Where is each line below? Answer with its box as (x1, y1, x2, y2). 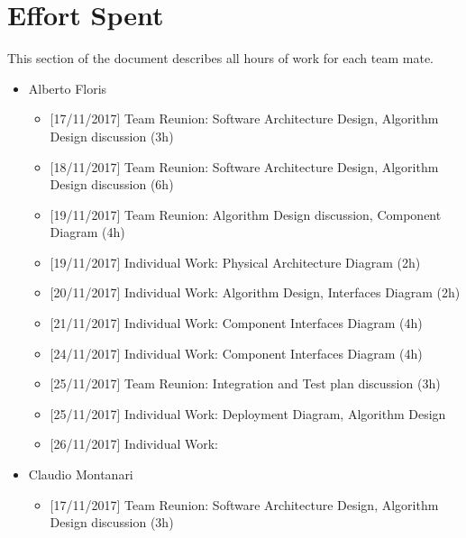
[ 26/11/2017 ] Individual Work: (50, 434, 218, 453)
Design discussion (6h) (50, 175, 174, 194)
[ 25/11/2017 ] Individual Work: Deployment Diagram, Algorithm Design (50, 404, 446, 423)
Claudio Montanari (28, 465, 133, 484)
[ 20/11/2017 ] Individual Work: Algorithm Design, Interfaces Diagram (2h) (50, 283, 461, 302)
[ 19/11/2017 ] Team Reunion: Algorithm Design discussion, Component (50, 205, 442, 223)
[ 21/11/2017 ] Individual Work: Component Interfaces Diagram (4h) (50, 314, 423, 333)
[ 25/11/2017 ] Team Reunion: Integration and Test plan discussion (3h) (50, 374, 441, 393)
